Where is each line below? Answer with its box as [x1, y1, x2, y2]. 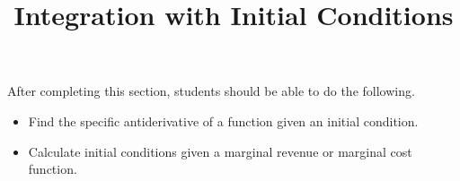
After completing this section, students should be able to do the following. [7, 82, 415, 100]
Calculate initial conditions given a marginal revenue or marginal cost [28, 142, 412, 160]
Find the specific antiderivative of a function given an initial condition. [28, 111, 419, 130]
